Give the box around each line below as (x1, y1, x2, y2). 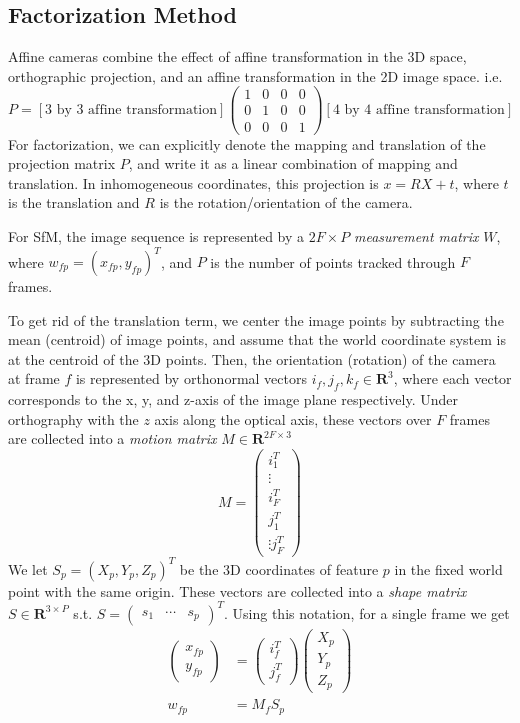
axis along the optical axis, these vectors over (154, 408, 432, 429)
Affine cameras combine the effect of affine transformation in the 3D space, (8, 46, 467, 67)
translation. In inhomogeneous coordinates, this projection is (8, 172, 379, 193)
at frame (8, 368, 60, 389)
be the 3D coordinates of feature (179, 558, 379, 579)
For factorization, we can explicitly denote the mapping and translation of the (8, 133, 486, 154)
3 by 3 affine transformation (44, 102, 218, 117)
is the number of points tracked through (210, 251, 456, 272)
